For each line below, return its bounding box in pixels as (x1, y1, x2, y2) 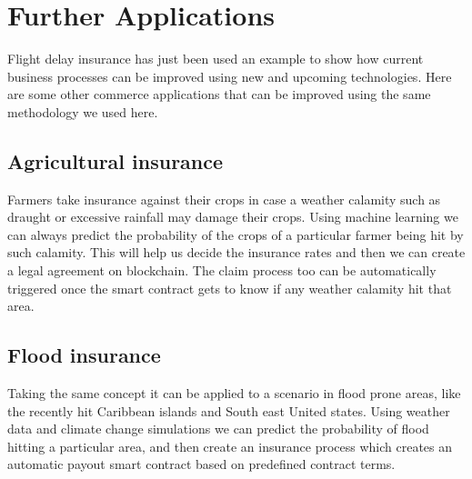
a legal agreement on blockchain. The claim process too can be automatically (7, 261, 437, 280)
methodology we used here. (7, 102, 158, 121)
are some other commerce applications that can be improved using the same (7, 85, 431, 104)
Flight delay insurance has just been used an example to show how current (7, 49, 424, 68)
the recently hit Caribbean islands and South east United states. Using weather (7, 401, 450, 420)
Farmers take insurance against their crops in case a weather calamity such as (7, 189, 441, 208)
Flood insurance (7, 341, 161, 369)
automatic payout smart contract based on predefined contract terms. (7, 454, 396, 474)
